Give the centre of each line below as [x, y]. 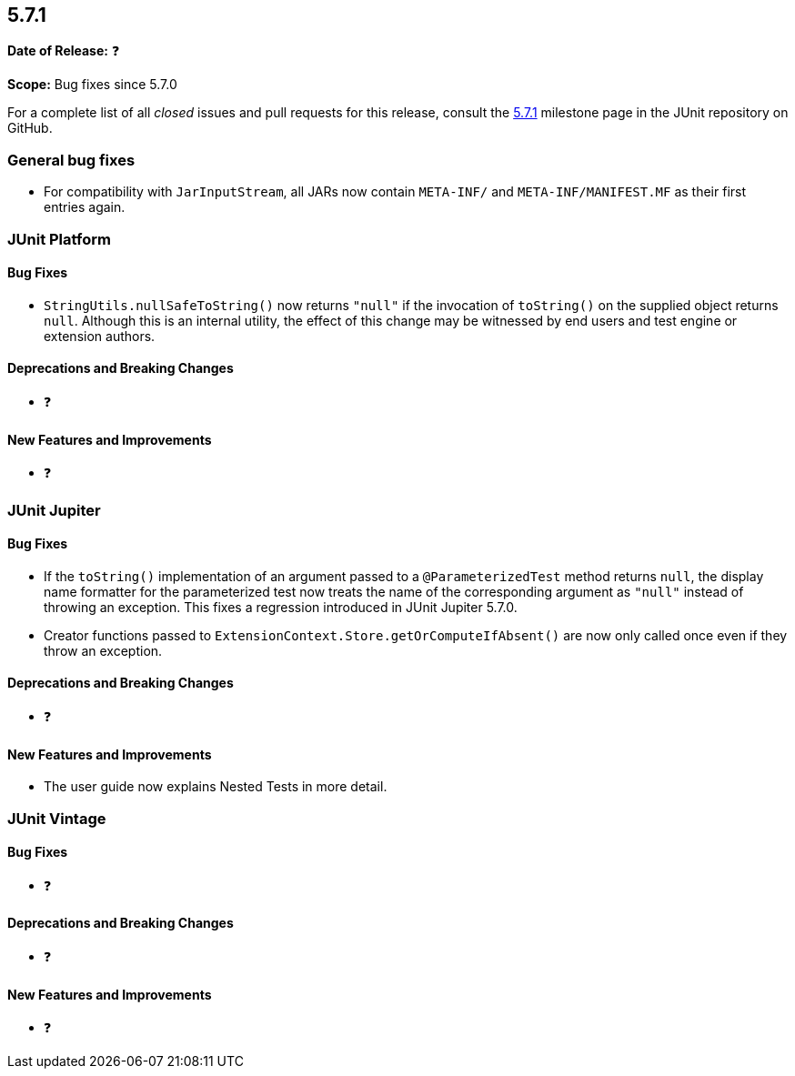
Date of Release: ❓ [64, 51]
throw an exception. [103, 650]
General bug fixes [71, 160]
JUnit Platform [59, 239]
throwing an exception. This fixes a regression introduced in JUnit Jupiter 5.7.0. [281, 607]
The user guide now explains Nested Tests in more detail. [216, 787]
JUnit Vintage [57, 818]
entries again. [85, 207]
